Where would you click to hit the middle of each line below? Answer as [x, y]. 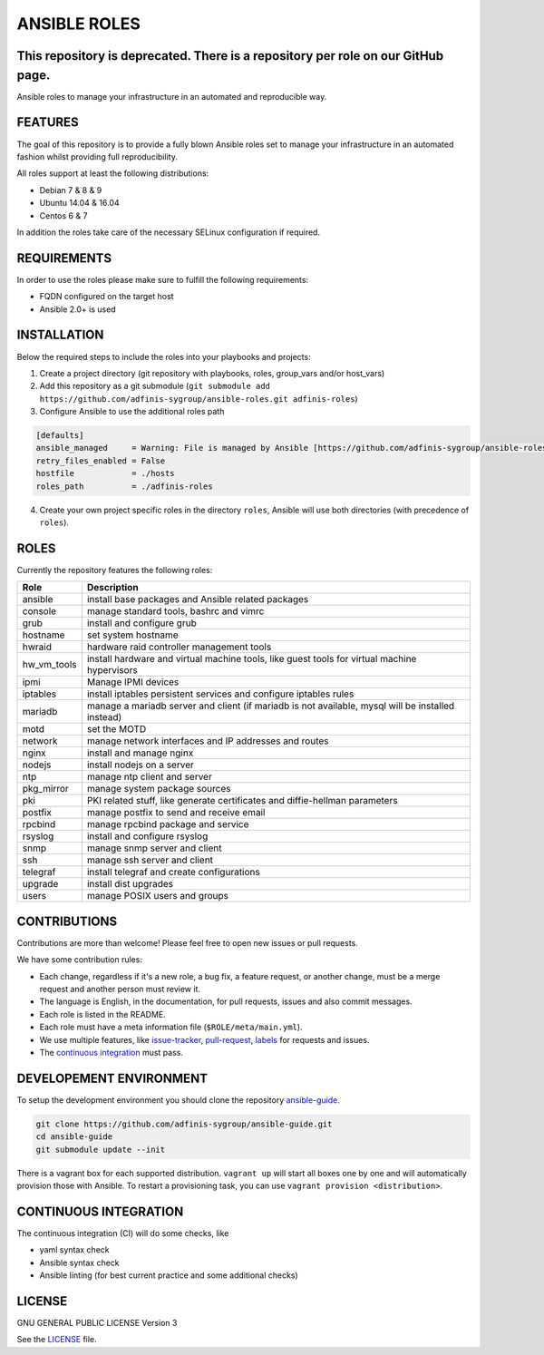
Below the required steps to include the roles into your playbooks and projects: [164, 356]
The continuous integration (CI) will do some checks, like [123, 1233]
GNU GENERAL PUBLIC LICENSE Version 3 [97, 1322]
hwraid [37, 647]
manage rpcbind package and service [168, 824]
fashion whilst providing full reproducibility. [97, 156]
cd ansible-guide [74, 1137]
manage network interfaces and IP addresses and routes [208, 741]
